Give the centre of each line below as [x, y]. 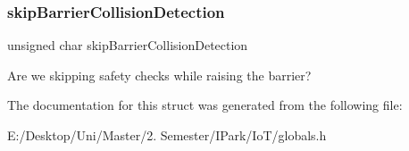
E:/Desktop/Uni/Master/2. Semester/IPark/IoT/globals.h [167, 135]
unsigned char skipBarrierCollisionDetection [128, 45]
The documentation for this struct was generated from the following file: [205, 105]
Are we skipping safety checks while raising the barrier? [159, 75]
